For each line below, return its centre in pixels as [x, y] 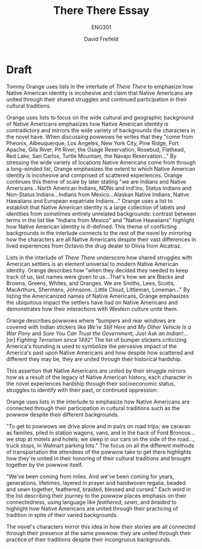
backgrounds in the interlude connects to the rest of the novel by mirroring [99, 233]
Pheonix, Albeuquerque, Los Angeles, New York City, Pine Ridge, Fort [93, 143]
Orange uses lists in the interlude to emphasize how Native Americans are [98, 402]
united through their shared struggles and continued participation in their [97, 99]
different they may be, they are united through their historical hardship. [94, 359]
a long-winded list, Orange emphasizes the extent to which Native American [101, 169]
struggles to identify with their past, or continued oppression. [82, 390]
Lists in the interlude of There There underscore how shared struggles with [99, 257]
